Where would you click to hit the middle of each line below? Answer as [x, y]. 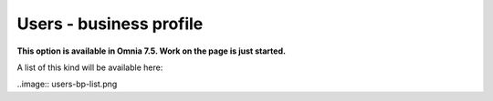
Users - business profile [110, 24]
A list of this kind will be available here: [90, 67]
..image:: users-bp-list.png [67, 84]
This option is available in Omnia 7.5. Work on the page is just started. [152, 51]
